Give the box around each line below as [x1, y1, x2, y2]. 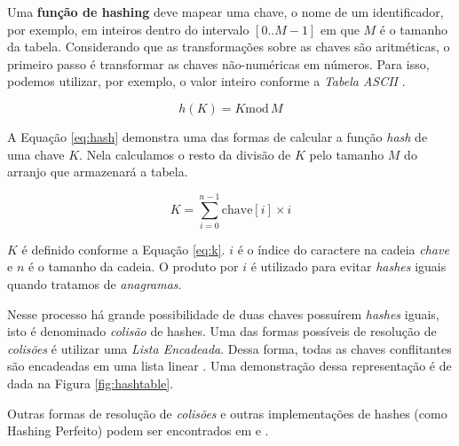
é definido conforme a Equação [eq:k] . [21, 239, 226, 258]
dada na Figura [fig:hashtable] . [7, 374, 174, 393]
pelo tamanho [309, 145, 384, 163]
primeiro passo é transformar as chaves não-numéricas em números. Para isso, [7, 54, 430, 73]
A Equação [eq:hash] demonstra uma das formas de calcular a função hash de [7, 127, 428, 145]
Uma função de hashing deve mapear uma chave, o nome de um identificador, [7, 3, 444, 20]
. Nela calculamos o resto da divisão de [79, 145, 291, 163]
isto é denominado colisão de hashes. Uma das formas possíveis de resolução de [7, 322, 437, 340]
